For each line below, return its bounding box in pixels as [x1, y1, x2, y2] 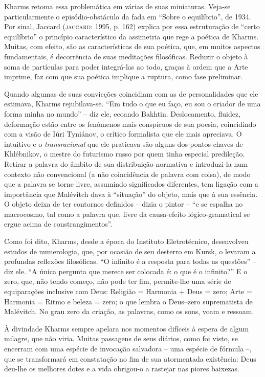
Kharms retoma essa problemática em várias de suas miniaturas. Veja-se [4, 1, 231, 11]
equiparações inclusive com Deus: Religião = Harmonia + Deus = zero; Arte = [4, 286, 252, 297]
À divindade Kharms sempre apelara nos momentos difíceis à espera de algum [4, 323, 249, 334]
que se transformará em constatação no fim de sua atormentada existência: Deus [4, 353, 256, 364]
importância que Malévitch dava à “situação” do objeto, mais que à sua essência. [4, 188, 258, 199]
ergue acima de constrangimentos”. [4, 218, 113, 229]
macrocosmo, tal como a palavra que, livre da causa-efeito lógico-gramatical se [4, 208, 250, 219]
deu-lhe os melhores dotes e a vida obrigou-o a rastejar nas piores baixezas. [4, 363, 239, 374]
